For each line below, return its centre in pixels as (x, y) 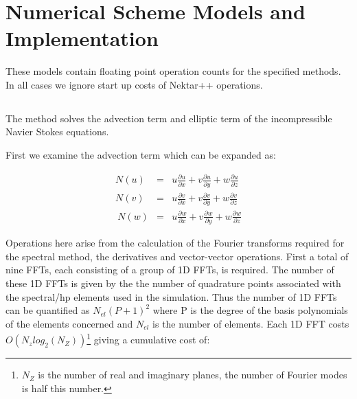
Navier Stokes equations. (57, 132)
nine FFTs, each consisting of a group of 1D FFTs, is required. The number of (170, 270)
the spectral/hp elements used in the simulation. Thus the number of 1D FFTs (171, 296)
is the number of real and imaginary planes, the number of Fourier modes (193, 375)
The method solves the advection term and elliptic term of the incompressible (169, 118)
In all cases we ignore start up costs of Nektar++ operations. (134, 84)
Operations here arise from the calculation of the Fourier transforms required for (175, 243)
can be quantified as (48, 310)
